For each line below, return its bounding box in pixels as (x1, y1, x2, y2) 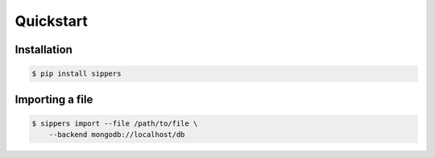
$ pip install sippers (31, 69, 122, 78)
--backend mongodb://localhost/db (48, 130, 185, 139)
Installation (14, 43, 72, 56)
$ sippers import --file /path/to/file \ (31, 118, 198, 128)
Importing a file (14, 93, 93, 106)
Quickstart (14, 12, 89, 30)
